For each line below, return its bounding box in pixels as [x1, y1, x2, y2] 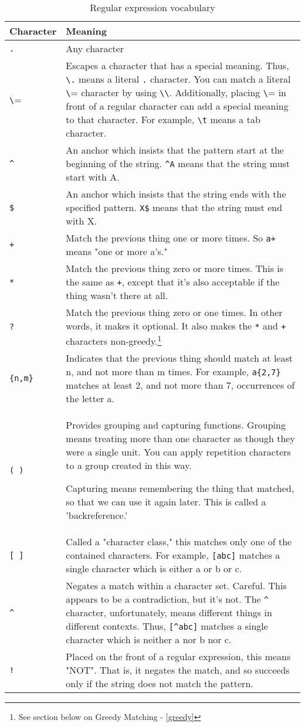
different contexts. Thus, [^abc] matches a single [66, 619, 268, 633]
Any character [66, 42, 124, 55]
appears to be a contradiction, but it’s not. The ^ [66, 592, 269, 606]
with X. [66, 214, 97, 227]
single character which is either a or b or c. [66, 562, 242, 576]
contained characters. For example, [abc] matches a [66, 548, 280, 562]
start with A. [66, 170, 120, 184]
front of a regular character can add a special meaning [66, 99, 289, 113]
